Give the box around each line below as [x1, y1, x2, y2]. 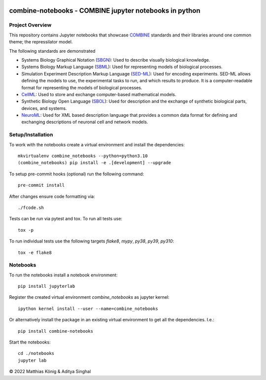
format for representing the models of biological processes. [21, 84, 142, 91]
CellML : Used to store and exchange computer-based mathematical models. [21, 91, 176, 97]
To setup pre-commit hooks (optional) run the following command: [9, 171, 144, 177]
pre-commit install [18, 182, 65, 188]
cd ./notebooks [18, 350, 55, 356]
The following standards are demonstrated [9, 48, 96, 54]
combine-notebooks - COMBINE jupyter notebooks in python [9, 6, 200, 15]
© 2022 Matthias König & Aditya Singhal [9, 369, 91, 375]
